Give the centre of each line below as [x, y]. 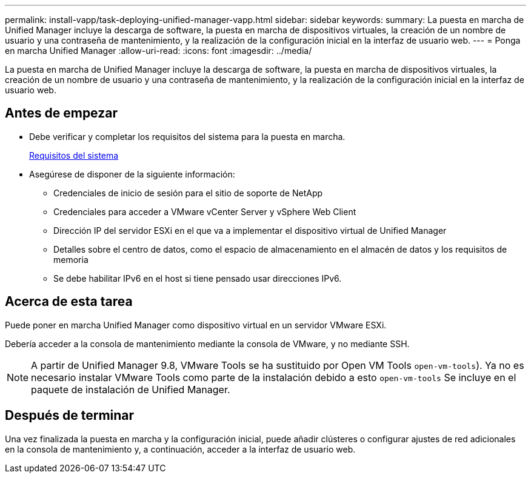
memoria [71, 259]
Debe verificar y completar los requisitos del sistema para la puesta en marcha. [187, 136]
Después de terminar [70, 416]
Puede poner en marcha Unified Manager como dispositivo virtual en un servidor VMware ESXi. [196, 325]
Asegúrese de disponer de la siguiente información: [132, 174]
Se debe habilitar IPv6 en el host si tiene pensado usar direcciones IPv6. [198, 278]
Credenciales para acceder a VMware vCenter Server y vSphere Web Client [205, 211]
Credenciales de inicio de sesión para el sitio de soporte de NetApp [188, 193]
